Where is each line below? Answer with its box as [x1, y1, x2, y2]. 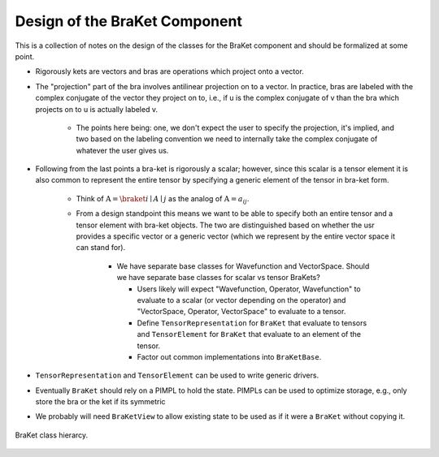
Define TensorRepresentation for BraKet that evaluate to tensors [137, 317, 367, 328]
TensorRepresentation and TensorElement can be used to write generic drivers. [35, 370, 319, 381]
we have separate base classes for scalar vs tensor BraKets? [116, 273, 320, 282]
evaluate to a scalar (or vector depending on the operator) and [137, 295, 346, 304]
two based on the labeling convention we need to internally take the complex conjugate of [76, 134, 378, 144]
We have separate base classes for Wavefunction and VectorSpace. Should [116, 261, 370, 271]
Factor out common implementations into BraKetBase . [137, 351, 322, 361]
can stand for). [76, 243, 126, 252]
